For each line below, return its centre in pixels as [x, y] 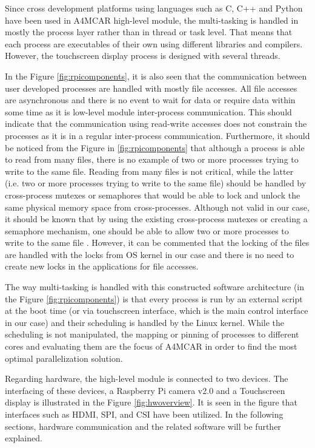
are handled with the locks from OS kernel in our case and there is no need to [150, 254]
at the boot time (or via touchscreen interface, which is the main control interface [157, 311]
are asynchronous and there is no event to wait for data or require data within [150, 100]
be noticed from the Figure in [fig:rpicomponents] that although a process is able [155, 147]
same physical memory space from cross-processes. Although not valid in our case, [157, 207]
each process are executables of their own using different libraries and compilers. [154, 43]
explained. [24, 438]
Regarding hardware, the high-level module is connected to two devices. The [147, 378]
